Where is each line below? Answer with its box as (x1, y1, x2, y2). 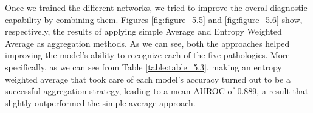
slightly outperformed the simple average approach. (5, 96, 196, 109)
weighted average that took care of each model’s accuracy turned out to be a (5, 72, 291, 85)
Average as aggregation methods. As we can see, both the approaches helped (5, 36, 290, 49)
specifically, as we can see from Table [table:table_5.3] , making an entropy (5, 60, 282, 73)
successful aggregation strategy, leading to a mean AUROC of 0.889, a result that (5, 84, 309, 97)
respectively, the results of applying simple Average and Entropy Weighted (5, 25, 282, 38)
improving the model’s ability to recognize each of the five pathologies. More (5, 49, 290, 61)
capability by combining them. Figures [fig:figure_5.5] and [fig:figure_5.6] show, (5, 13, 303, 26)
